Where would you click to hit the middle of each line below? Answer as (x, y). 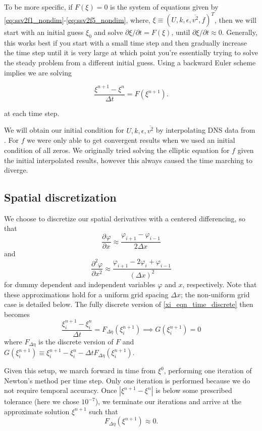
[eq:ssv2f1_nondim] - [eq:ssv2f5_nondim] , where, (77, 19)
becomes (17, 314)
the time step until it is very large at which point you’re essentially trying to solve (131, 52)
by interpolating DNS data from (205, 130)
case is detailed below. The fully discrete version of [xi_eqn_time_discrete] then (129, 304)
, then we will (235, 19)
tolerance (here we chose (42, 401)
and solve (109, 32)
